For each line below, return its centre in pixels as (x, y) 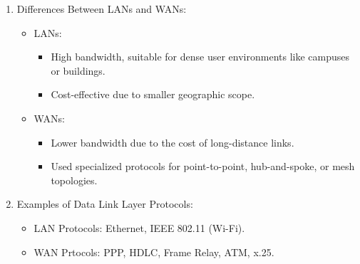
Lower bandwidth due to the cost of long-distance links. (173, 142)
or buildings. (78, 70)
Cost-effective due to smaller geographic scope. (153, 94)
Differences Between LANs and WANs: (102, 9)
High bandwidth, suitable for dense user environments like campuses (200, 57)
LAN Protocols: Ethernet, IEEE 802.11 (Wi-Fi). (139, 227)
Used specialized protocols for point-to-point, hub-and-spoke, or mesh (203, 166)
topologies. (74, 180)
